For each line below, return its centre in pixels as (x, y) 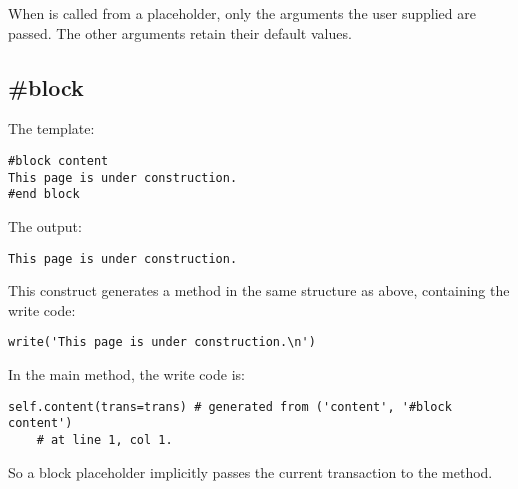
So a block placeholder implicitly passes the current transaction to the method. (250, 471)
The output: (45, 225)
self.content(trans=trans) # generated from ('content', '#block (230, 406)
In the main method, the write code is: (126, 374)
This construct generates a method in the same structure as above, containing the (259, 290)
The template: (51, 128)
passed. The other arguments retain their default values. (180, 32)
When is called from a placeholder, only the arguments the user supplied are (242, 13)
